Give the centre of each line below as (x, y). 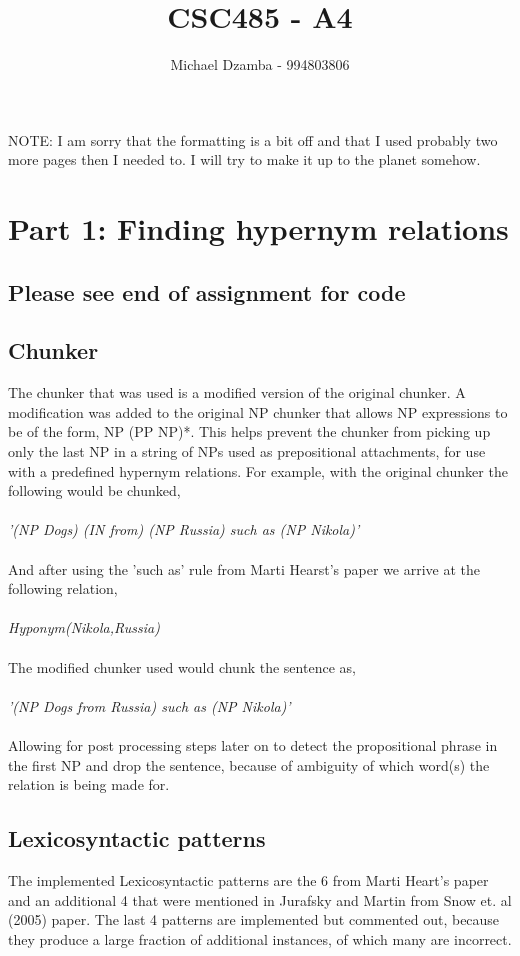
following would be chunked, (94, 490)
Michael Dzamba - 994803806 (260, 64)
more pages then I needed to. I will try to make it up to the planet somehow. (244, 159)
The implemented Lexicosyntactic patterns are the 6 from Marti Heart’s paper (248, 879)
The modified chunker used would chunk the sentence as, (182, 666)
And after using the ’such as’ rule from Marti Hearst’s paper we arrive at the (244, 568)
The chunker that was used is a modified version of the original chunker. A (237, 392)
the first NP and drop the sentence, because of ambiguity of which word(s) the (249, 764)
